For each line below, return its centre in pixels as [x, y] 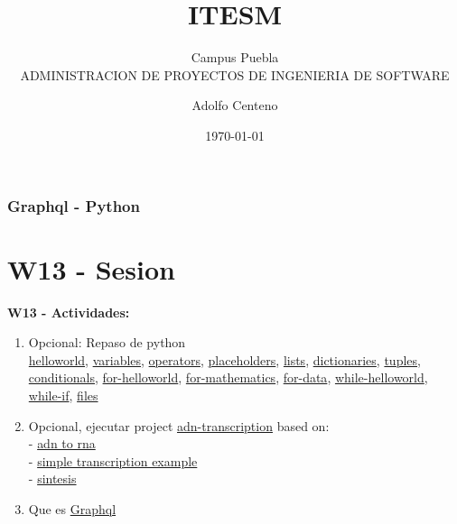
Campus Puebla [235, 57]
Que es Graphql [72, 508]
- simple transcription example [113, 460]
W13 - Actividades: [69, 312]
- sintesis [52, 478]
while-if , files [63, 395]
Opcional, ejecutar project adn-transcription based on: [179, 425]
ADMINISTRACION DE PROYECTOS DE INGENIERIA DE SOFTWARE [235, 74]
